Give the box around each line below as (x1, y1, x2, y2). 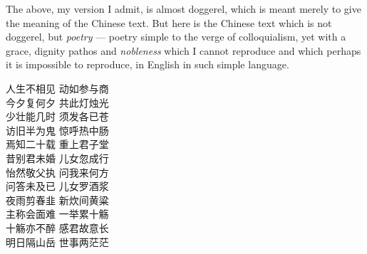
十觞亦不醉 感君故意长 (6, 220, 109, 235)
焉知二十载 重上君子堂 (6, 137, 109, 152)
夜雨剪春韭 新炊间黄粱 (6, 192, 109, 207)
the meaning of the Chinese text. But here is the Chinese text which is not (6, 15, 332, 30)
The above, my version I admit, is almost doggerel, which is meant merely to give (6, 1, 361, 16)
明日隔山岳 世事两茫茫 (6, 234, 109, 249)
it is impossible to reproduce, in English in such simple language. (6, 57, 289, 72)
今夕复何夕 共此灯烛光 (6, 95, 109, 110)
